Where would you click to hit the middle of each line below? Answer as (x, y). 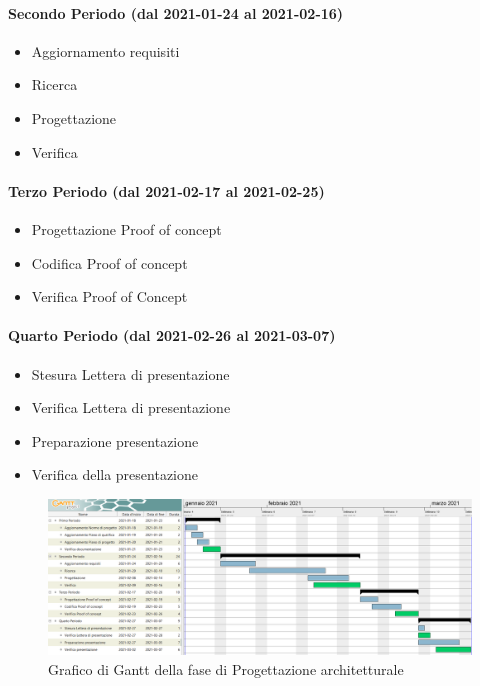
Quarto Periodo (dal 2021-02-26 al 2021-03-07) (172, 335)
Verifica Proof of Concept (109, 296)
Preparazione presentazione (115, 440)
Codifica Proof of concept (109, 262)
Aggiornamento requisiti (105, 50)
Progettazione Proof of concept (126, 228)
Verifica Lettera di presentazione (131, 407)
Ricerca (54, 84)
